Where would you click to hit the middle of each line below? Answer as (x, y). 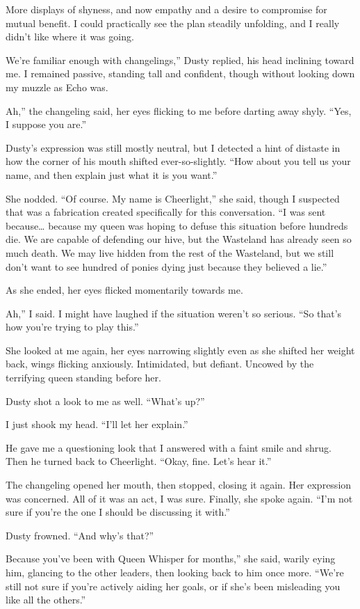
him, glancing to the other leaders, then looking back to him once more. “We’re (175, 572)
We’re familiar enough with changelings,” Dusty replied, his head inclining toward (180, 60)
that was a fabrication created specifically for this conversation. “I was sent (166, 212)
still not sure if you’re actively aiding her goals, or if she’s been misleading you (173, 586)
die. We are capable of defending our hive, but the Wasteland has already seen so (179, 239)
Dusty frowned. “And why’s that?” (80, 535)
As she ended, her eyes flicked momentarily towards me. (124, 290)
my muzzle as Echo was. (57, 87)
